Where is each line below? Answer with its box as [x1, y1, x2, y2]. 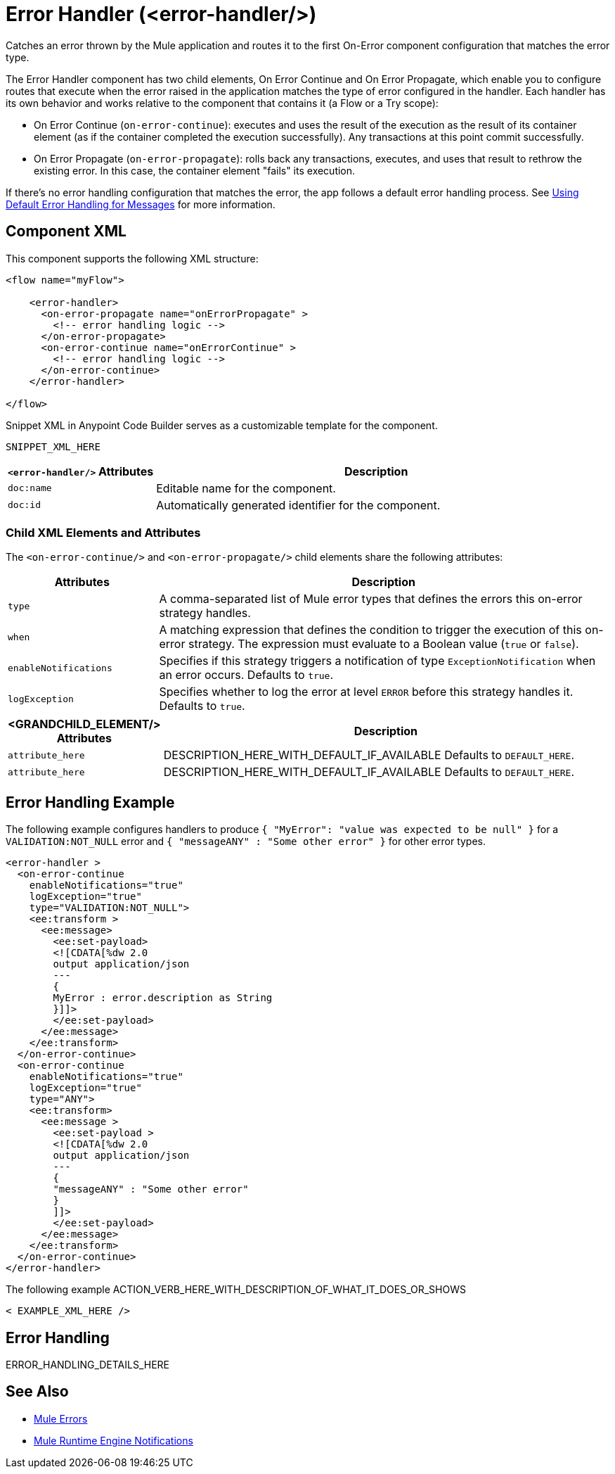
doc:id [8, 500, 41, 511]
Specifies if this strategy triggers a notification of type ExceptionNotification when [159, 654, 596, 668]
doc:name [8, 483, 52, 494]
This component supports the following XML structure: [6, 252, 259, 265]
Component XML [6, 222, 127, 241]
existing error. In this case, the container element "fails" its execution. [34, 164, 356, 177]
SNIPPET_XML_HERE [6, 440, 101, 452]
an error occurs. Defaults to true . [159, 668, 334, 682]
